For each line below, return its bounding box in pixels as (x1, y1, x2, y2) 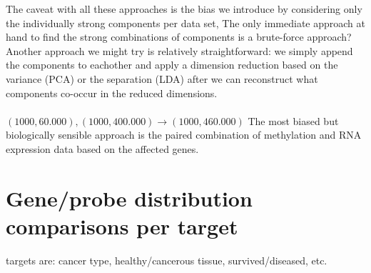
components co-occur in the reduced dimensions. (6, 85, 218, 100)
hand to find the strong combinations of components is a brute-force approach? (6, 29, 352, 44)
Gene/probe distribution (6, 183, 253, 212)
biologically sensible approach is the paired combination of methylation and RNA (6, 127, 362, 142)
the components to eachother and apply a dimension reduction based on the (6, 57, 338, 72)
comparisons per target (6, 211, 238, 240)
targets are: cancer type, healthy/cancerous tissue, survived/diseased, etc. (6, 252, 327, 267)
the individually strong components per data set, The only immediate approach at (6, 15, 365, 30)
